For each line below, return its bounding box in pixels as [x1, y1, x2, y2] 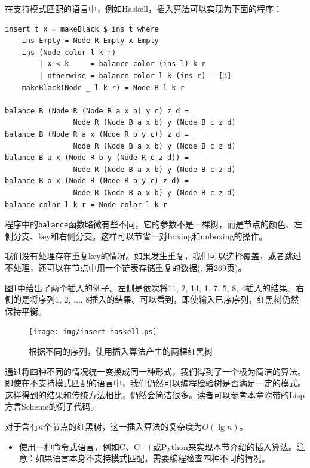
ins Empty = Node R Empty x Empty [22, 36, 159, 45]
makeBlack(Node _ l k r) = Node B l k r [22, 83, 185, 92]
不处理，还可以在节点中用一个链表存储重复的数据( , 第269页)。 [5, 261, 247, 273]
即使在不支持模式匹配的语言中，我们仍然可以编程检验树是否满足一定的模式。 [5, 377, 306, 389]
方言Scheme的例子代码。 [5, 400, 99, 412]
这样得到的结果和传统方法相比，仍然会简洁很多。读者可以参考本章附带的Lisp [5, 388, 305, 401]
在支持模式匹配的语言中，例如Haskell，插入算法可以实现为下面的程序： [5, 2, 283, 14]
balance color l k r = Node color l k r [5, 200, 168, 209]
